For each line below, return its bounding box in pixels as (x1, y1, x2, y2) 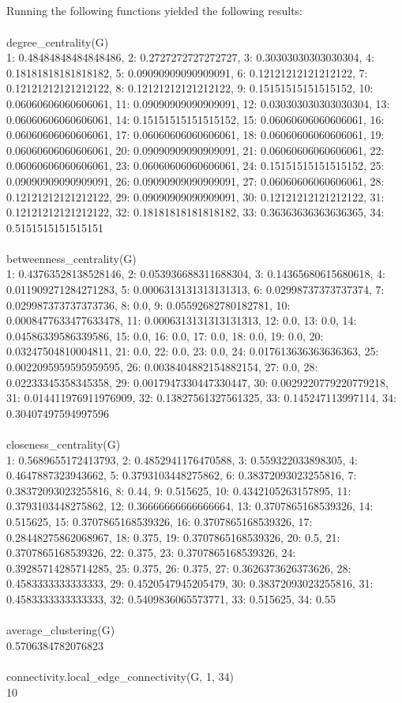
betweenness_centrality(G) (6, 250, 137, 266)
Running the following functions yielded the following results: (6, 2, 303, 19)
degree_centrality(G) (6, 33, 109, 50)
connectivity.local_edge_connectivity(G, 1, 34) (6, 667, 234, 684)
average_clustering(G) (6, 622, 115, 638)
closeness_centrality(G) (6, 436, 121, 453)
